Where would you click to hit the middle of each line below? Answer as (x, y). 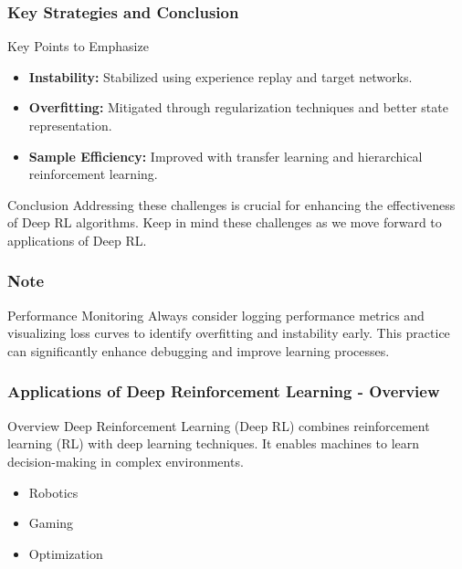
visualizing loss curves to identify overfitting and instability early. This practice (229, 333)
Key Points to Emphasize (78, 46)
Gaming (51, 523)
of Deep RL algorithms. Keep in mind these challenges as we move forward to (225, 222)
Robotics (53, 492)
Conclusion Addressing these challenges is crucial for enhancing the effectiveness (231, 204)
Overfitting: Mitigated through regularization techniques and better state (238, 107)
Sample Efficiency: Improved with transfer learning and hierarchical (226, 156)
